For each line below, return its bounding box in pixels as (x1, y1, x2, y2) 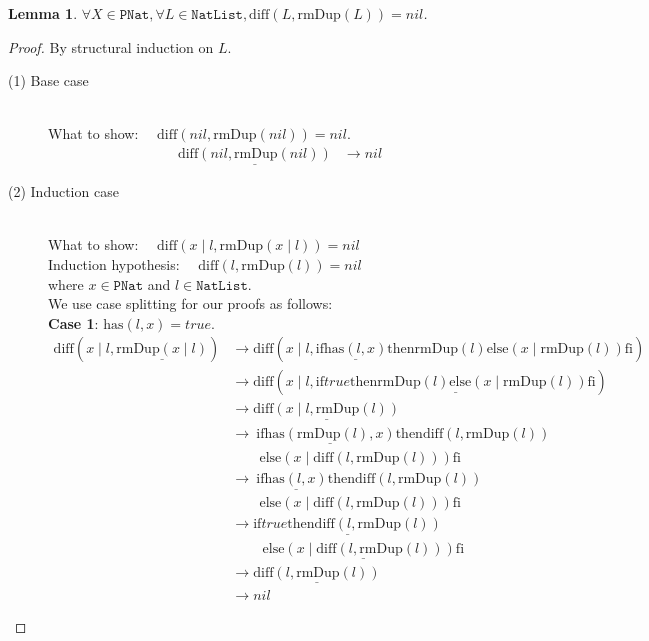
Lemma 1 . (8, 3, 78, 23)
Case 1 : (48, 312, 99, 333)
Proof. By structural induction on (8, 36, 214, 57)
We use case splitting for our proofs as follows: (48, 293, 333, 314)
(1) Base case (8, 70, 89, 91)
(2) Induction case (8, 181, 119, 202)
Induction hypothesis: (48, 254, 180, 274)
